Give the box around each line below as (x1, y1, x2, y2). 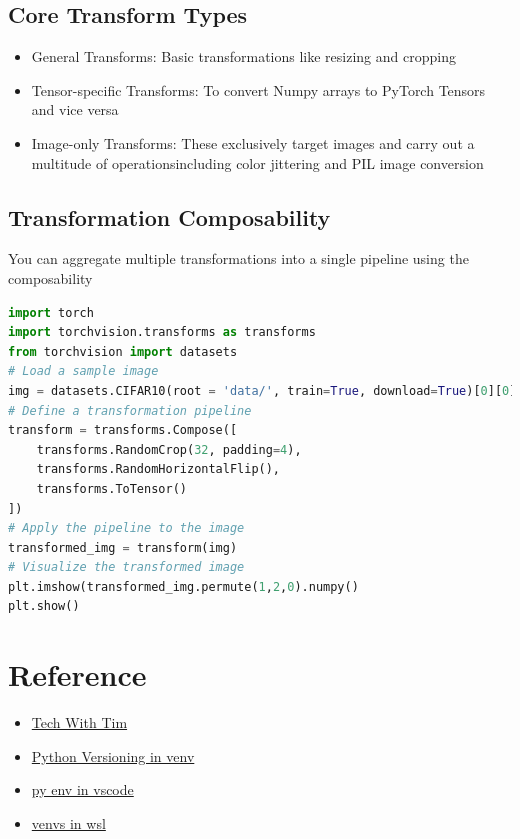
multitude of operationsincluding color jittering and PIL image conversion (31, 152, 484, 173)
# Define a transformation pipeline (8, 403, 252, 418)
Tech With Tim (31, 712, 128, 733)
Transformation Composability (8, 201, 331, 232)
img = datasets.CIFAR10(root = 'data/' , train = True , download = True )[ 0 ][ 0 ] (8, 383, 517, 398)
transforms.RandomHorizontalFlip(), (36, 462, 281, 477)
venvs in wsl (31, 812, 106, 833)
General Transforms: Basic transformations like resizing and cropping (31, 46, 456, 67)
